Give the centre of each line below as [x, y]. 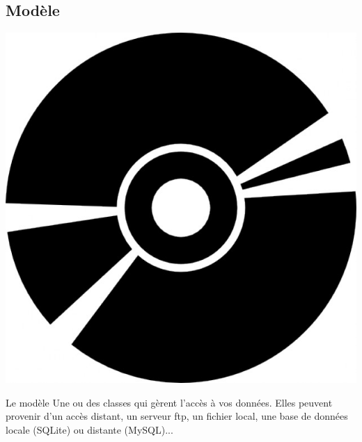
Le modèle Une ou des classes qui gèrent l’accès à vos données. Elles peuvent [169, 402]
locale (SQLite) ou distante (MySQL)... [89, 429]
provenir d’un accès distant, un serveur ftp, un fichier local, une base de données [177, 416]
